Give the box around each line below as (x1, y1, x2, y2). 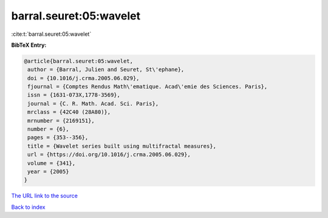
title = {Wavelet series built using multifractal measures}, (27, 143, 217, 149)
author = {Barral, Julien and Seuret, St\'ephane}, (27, 66, 185, 73)
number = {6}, (27, 126, 69, 133)
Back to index (11, 203, 46, 211)
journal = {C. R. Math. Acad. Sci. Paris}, (27, 100, 159, 107)
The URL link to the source (11, 192, 78, 200)
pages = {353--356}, (27, 134, 89, 141)
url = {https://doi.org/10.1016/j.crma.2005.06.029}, (27, 151, 191, 158)
